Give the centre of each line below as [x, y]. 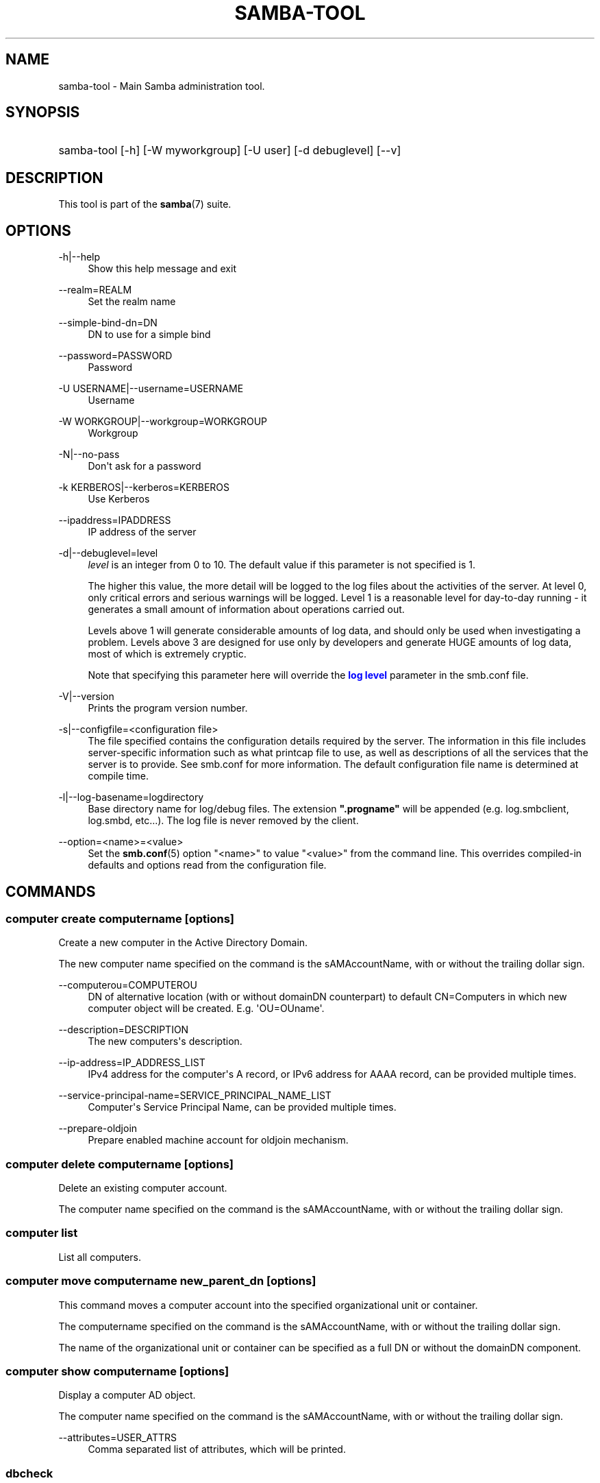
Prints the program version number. [168, 708]
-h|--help [79, 257]
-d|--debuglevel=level [108, 553]
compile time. [118, 776]
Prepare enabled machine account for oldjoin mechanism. [218, 1140]
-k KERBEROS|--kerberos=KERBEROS [144, 487]
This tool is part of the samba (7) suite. [145, 204]
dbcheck [29, 1473]
